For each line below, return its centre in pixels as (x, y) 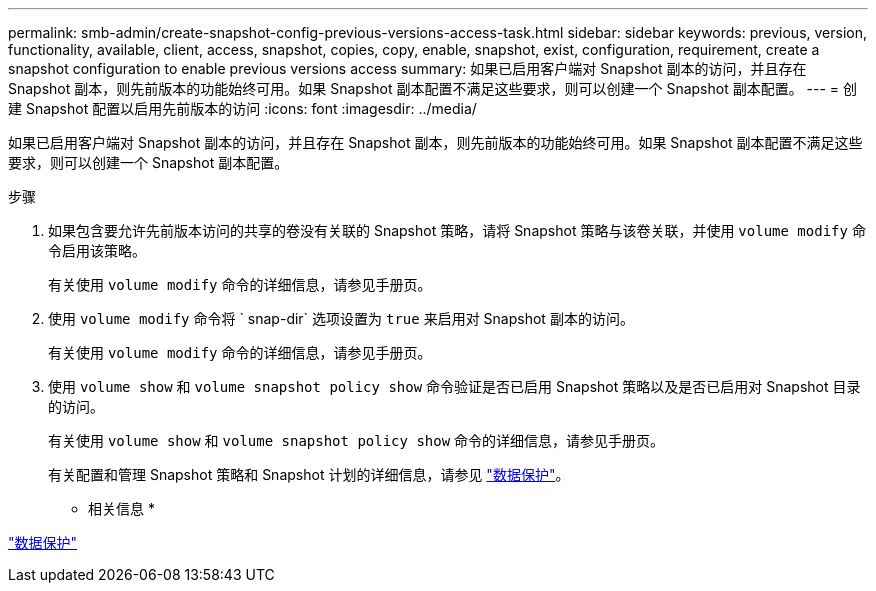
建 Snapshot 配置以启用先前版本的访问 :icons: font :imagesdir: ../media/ (242, 108)
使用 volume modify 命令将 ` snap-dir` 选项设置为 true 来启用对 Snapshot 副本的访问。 (341, 318)
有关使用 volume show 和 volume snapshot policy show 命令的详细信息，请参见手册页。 (356, 440)
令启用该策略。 (97, 250)
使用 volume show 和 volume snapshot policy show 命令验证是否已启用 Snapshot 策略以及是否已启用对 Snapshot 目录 (454, 386)
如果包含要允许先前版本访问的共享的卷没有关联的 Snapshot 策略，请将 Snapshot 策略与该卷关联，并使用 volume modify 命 (457, 230)
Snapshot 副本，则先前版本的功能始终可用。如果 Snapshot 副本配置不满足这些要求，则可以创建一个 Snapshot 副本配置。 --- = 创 (433, 88)
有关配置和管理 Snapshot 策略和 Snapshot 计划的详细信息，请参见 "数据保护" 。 (309, 474)
